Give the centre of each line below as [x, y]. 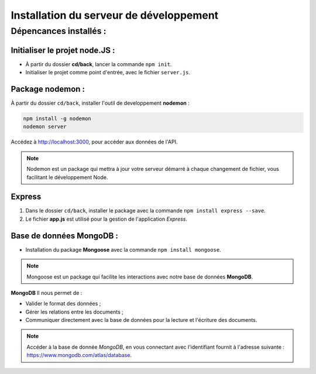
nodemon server [45, 127]
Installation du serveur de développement [115, 15]
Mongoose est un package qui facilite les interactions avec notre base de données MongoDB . [140, 277]
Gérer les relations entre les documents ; [75, 312]
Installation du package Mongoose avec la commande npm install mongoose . [123, 249]
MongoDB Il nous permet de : [47, 293]
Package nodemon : [48, 89]
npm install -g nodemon [57, 119]
